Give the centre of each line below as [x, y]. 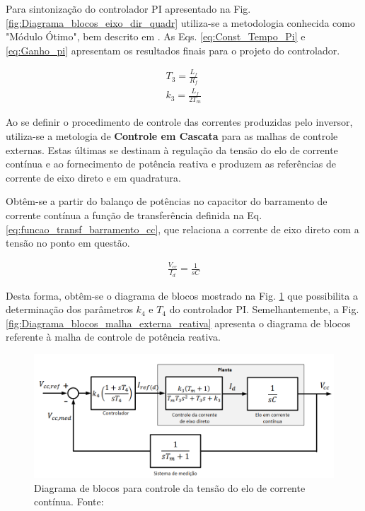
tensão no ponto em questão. [68, 243]
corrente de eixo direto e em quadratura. [93, 177]
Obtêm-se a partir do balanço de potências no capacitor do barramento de [167, 201]
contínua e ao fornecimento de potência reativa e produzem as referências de [171, 164]
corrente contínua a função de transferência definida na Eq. [134, 215]
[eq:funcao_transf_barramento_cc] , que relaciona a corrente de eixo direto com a [182, 229]
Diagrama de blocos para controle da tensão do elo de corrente [170, 487]
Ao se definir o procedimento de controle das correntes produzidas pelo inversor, [179, 122]
